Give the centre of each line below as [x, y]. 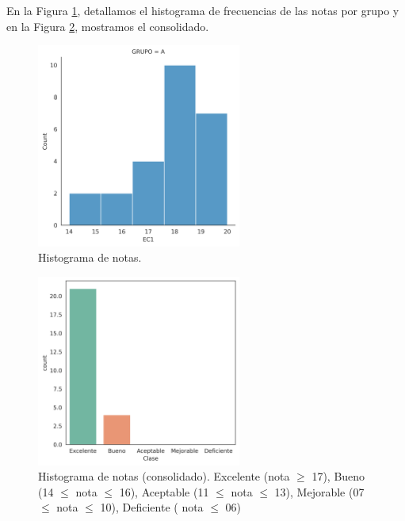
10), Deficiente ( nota [152, 507]
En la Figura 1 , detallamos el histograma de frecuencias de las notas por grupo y [203, 10]
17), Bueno [338, 476]
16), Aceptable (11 [164, 491]
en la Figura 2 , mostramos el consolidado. [108, 26]
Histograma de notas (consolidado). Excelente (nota [164, 476]
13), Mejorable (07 [319, 491]
